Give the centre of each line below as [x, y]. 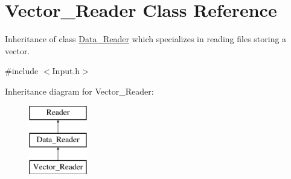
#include [22, 71]
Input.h [66, 71]
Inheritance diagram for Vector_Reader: [79, 91]
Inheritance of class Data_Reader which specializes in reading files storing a [146, 39]
